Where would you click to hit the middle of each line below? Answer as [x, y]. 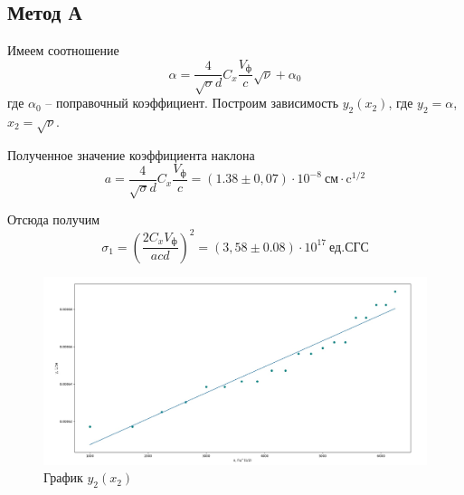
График [63, 477]
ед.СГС [349, 247]
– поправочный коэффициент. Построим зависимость [192, 103]
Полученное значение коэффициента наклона [131, 154]
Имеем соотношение [63, 50]
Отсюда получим [54, 219]
